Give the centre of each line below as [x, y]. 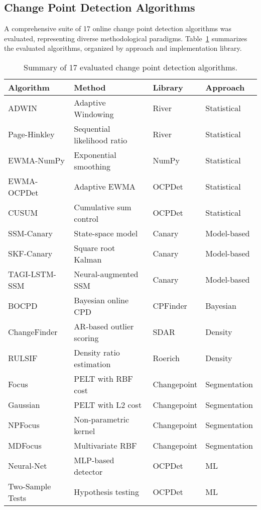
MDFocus [25, 445]
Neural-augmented [106, 274]
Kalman [88, 259]
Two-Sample [30, 486]
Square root [95, 247]
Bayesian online [101, 300]
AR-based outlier [104, 326]
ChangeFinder [33, 332]
